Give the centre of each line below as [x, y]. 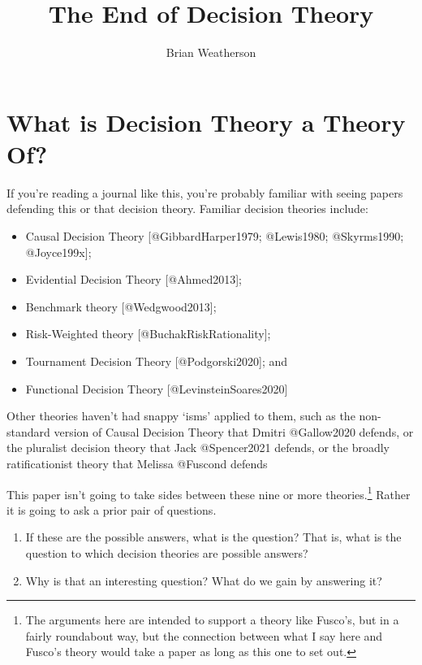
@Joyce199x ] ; [58, 252]
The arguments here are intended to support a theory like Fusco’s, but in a [212, 620]
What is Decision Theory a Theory [206, 122]
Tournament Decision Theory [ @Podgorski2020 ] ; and [157, 361]
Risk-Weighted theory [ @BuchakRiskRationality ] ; [148, 334]
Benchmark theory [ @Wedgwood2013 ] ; [121, 306]
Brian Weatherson [211, 52]
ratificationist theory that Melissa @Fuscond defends [137, 463]
